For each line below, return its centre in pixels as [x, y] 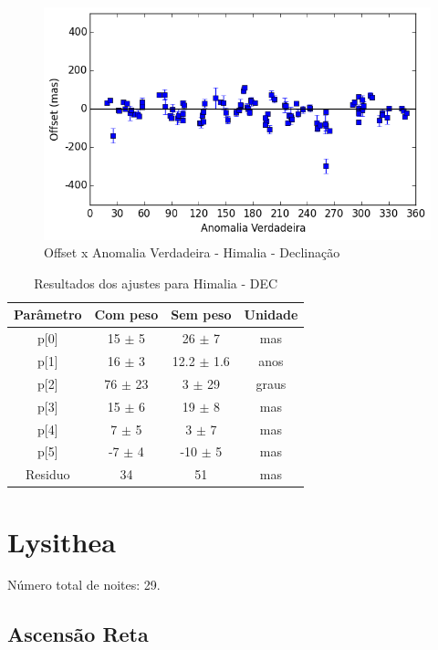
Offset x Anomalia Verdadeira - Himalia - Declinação [192, 252]
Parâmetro [48, 315]
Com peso [126, 315]
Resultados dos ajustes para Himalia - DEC [156, 283]
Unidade [271, 315]
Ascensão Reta [78, 634]
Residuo [48, 474]
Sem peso [201, 315]
